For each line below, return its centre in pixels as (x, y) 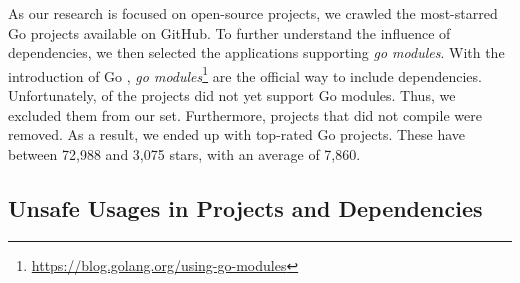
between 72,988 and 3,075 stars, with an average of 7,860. (184, 153)
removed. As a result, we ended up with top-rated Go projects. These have (237, 134)
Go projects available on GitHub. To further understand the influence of (229, 32)
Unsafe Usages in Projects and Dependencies (245, 207)
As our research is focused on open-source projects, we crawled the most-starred (253, 13)
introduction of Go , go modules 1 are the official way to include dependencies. (245, 74)
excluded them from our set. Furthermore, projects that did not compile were (245, 114)
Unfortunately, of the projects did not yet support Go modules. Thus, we (232, 95)
